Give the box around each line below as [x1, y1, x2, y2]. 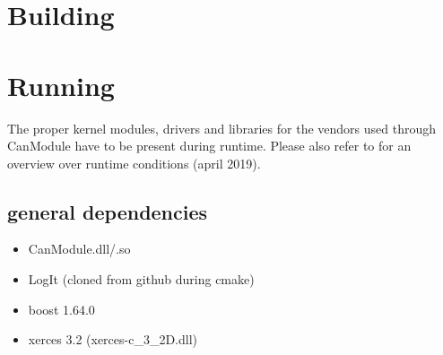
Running [7, 66, 115, 103]
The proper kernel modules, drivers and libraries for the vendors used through [7, 118, 436, 137]
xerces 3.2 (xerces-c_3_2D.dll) [28, 330, 198, 349]
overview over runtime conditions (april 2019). [7, 153, 261, 172]
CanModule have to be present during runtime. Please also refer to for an [7, 136, 412, 155]
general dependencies [7, 197, 208, 225]
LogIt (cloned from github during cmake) [28, 270, 255, 289]
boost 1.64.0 [28, 299, 95, 318]
